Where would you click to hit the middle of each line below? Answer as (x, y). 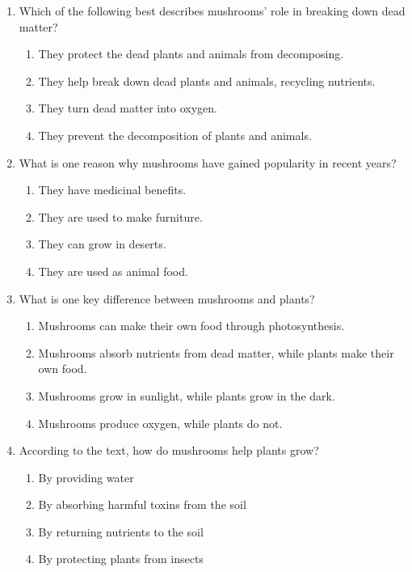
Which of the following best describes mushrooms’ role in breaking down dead (212, 11)
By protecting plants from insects (121, 559)
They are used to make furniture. (120, 216)
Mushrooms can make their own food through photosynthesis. (191, 326)
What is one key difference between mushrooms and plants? (167, 298)
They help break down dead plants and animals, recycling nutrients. (207, 81)
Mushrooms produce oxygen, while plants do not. (160, 423)
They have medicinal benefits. (112, 190)
